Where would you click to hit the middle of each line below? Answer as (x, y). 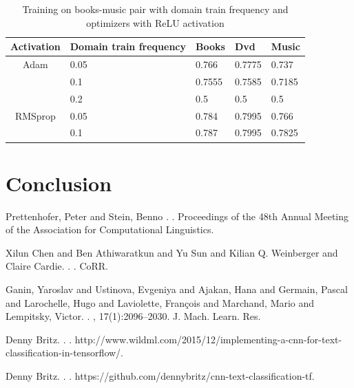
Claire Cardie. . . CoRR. (57, 266)
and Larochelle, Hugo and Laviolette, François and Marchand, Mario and (160, 302)
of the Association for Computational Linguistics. (110, 229)
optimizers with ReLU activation (155, 22)
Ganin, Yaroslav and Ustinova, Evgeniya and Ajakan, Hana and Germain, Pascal (177, 289)
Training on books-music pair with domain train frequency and (155, 9)
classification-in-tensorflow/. (64, 353)
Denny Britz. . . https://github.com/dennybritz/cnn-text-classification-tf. (160, 375)
